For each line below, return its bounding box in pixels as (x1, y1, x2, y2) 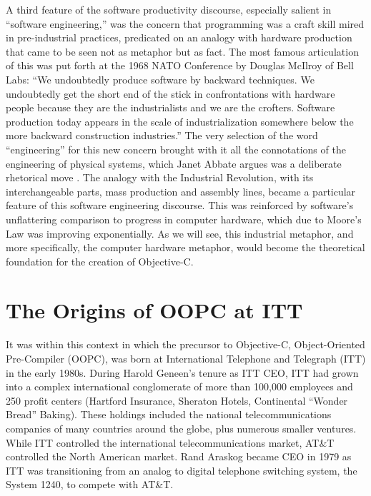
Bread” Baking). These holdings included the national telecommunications (6, 407, 332, 422)
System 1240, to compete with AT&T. (6, 477, 174, 492)
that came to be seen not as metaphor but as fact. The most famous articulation (6, 44, 359, 59)
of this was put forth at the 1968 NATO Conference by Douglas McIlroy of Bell (6, 58, 354, 73)
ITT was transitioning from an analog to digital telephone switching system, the (6, 462, 357, 477)
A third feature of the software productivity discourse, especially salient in (6, 2, 332, 16)
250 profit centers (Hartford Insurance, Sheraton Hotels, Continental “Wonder (6, 393, 348, 408)
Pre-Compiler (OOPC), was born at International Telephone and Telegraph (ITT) (6, 351, 366, 365)
